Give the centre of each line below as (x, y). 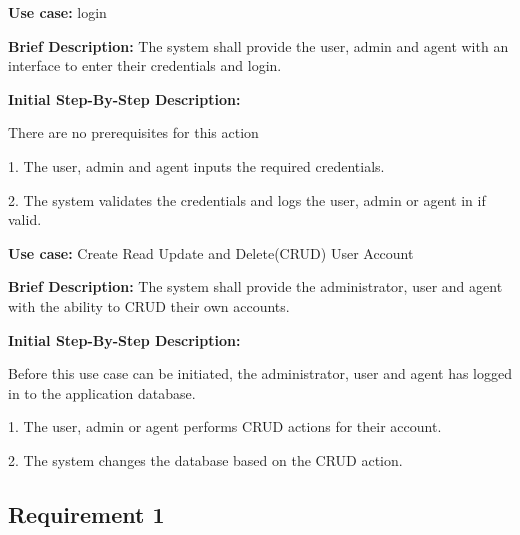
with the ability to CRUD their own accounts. (149, 305)
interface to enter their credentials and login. (145, 65)
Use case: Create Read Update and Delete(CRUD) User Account (211, 252)
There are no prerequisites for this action (133, 132)
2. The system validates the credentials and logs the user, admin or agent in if (247, 199)
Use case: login (57, 12)
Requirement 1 (86, 513)
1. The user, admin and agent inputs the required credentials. (196, 165)
